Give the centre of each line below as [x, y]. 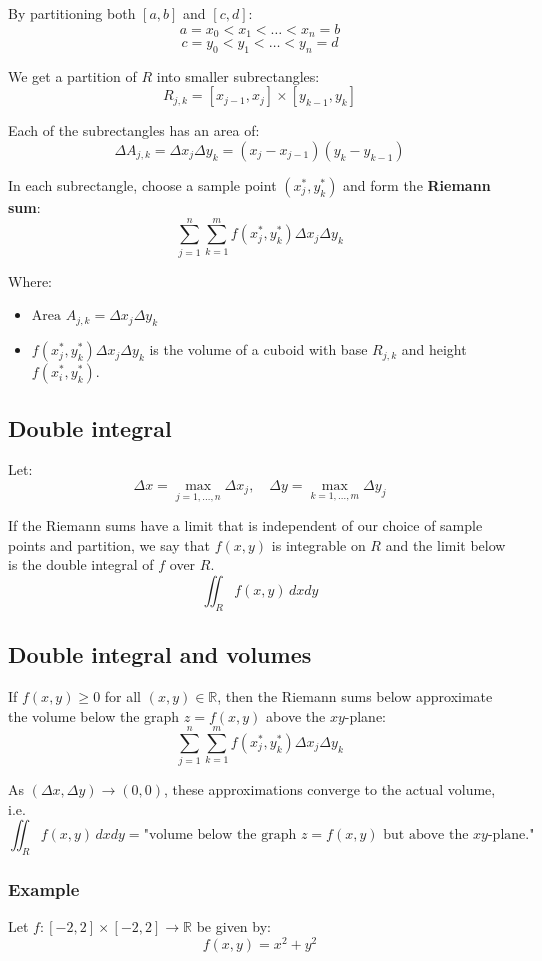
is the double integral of [81, 564]
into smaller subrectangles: [238, 75]
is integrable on [318, 544]
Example [44, 889]
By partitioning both [72, 13]
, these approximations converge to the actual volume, [330, 789]
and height [434, 349]
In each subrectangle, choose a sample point [142, 185]
